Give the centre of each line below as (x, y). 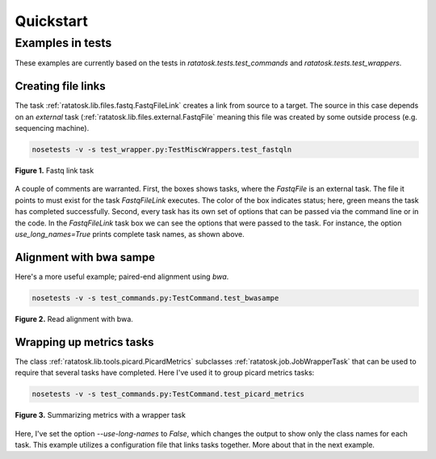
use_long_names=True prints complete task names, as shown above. (130, 234)
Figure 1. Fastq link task (55, 171)
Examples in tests (63, 43)
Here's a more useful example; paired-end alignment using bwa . (122, 276)
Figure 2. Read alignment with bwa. (74, 318)
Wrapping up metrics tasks (84, 342)
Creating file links (60, 86)
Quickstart (52, 21)
